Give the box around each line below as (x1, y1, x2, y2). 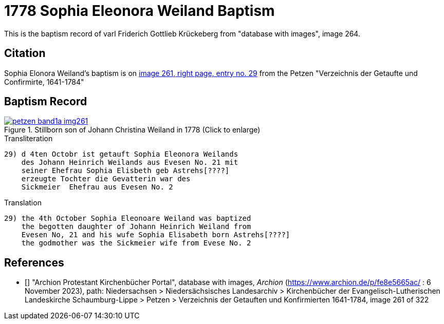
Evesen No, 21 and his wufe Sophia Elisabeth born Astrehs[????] (21, 231, 290, 239)
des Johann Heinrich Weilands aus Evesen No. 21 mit (21, 158, 238, 167)
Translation (4, 198, 42, 207)
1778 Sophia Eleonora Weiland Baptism (4, 2, 275, 20)
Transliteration (4, 134, 53, 143)
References (4, 256, 64, 269)
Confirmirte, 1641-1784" (4, 77, 84, 86)
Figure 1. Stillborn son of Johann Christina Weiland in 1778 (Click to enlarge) (4, 125, 261, 135)
